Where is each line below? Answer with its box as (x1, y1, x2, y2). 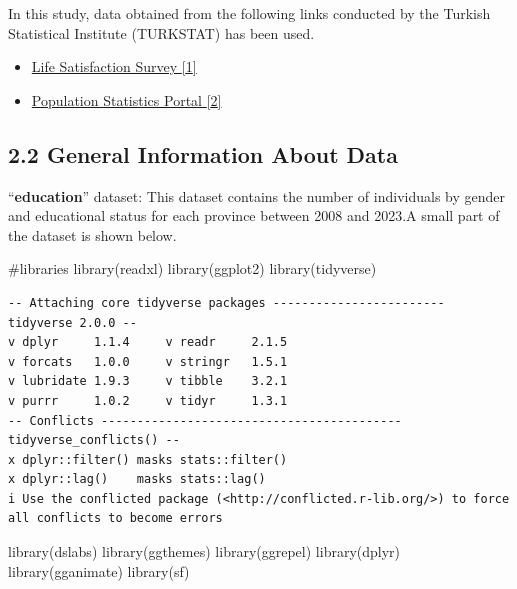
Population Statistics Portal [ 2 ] (31, 89, 222, 110)
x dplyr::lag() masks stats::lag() (8, 472, 266, 487)
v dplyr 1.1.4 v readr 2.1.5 (8, 335, 288, 350)
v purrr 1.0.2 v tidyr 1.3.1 (8, 393, 288, 408)
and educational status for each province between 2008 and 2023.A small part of (8, 205, 500, 226)
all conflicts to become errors (8, 511, 223, 526)
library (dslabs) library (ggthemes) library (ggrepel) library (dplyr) (8, 541, 401, 562)
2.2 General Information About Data (8, 138, 398, 169)
